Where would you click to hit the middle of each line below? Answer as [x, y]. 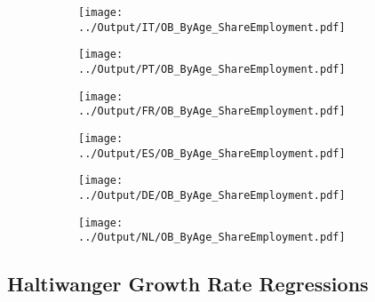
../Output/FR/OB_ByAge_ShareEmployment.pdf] [212, 111]
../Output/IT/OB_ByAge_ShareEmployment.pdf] [212, 27]
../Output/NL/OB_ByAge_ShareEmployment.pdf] [212, 238]
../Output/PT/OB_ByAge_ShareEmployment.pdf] [212, 69]
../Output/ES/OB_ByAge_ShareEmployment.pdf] [212, 153]
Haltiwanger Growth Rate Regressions [188, 284]
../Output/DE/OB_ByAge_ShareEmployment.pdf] [212, 195]
